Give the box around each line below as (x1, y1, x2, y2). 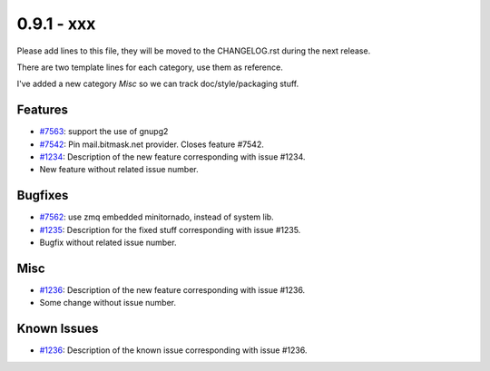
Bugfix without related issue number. (39, 237, 177, 249)
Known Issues (16, 321, 99, 337)
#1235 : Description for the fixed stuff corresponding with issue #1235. (39, 224, 301, 235)
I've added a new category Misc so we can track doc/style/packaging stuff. (16, 78, 299, 90)
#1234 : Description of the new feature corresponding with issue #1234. (39, 151, 306, 162)
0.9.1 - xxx (16, 14, 96, 34)
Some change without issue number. (39, 298, 177, 308)
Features (16, 103, 68, 118)
